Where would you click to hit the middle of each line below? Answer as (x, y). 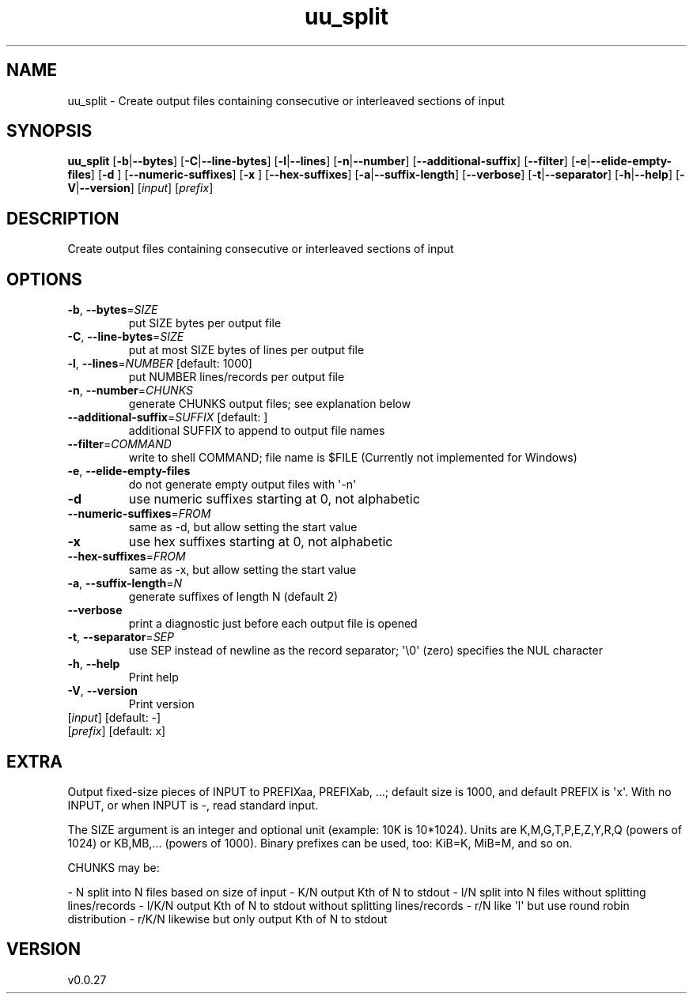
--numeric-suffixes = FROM (139, 514)
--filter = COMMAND (119, 444)
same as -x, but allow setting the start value (242, 570)
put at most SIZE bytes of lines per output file (246, 350)
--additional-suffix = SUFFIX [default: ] (168, 417)
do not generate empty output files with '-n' (242, 485)
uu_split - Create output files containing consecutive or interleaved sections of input (286, 100)
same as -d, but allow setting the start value (243, 527)
